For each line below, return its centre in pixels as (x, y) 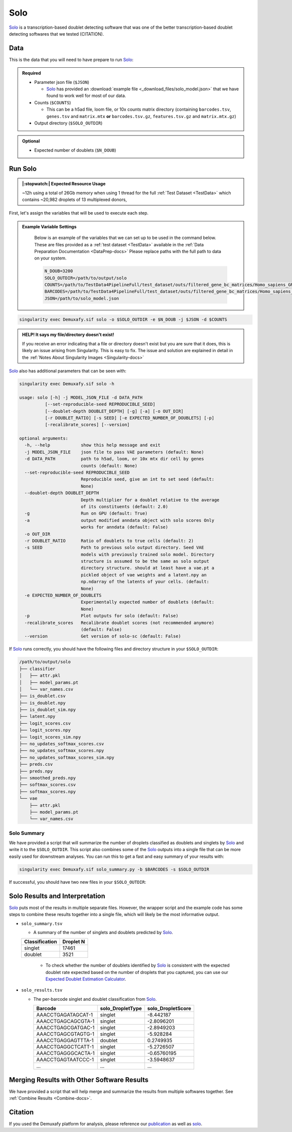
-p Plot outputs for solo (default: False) (101, 616)
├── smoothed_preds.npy (48, 778)
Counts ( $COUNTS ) (53, 102)
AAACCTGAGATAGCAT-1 (64, 1015)
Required (32, 73)
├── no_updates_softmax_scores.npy (62, 751)
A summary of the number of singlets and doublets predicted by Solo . (103, 932)
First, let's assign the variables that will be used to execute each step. (79, 213)
